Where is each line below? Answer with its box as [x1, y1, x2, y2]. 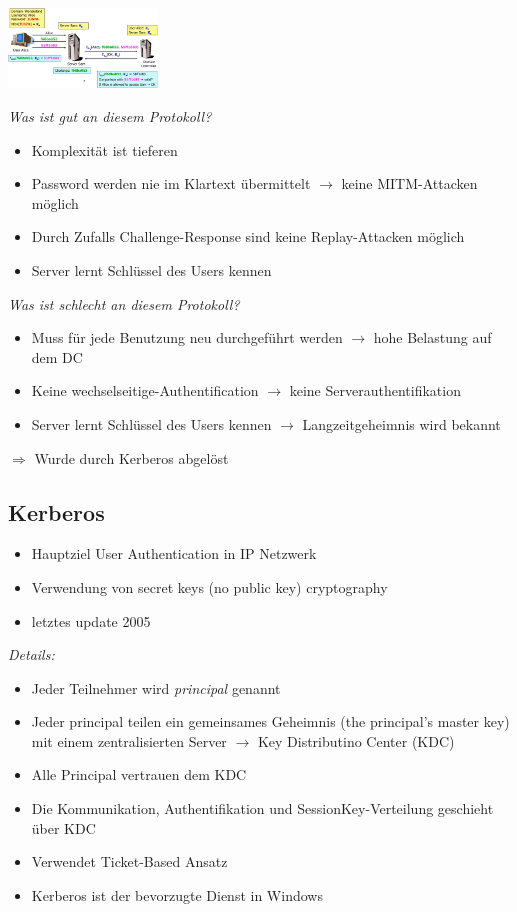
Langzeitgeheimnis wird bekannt [302, 413, 501, 434]
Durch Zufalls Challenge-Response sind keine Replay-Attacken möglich [31, 226, 465, 247]
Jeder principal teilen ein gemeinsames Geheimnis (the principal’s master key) [31, 711, 510, 732]
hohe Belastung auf [373, 327, 492, 348]
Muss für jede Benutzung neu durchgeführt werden [31, 327, 343, 348]
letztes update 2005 [31, 610, 151, 631]
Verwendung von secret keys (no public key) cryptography [31, 576, 388, 597]
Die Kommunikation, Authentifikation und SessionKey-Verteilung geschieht [31, 798, 494, 819]
